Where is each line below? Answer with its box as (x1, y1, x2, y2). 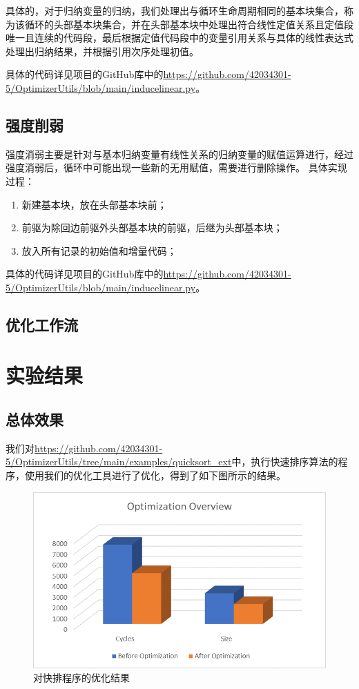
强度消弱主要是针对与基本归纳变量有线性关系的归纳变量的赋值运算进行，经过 (6, 146, 353, 161)
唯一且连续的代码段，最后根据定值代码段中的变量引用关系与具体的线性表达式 (6, 30, 353, 45)
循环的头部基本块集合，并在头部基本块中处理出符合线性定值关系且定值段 (24, 17, 353, 31)
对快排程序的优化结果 (33, 670, 130, 685)
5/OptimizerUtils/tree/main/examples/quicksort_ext (6, 454, 232, 469)
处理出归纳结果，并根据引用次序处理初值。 (6, 43, 199, 58)
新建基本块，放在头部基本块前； (21, 197, 167, 211)
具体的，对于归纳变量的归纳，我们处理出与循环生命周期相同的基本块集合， (6, 3, 344, 17)
